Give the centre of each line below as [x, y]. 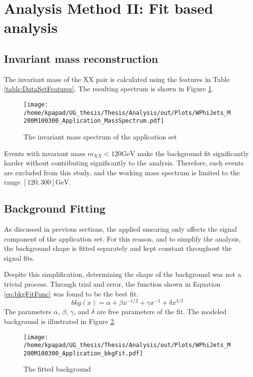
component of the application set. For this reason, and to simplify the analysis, [122, 238]
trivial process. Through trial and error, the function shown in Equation [112, 284]
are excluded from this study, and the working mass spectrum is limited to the [122, 172]
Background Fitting [55, 208]
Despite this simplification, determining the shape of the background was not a [123, 274]
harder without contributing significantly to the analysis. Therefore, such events [124, 163]
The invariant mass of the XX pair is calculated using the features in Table [117, 79]
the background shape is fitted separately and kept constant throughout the [118, 248]
